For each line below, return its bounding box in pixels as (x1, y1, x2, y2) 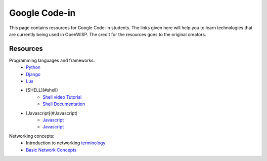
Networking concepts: (9, 133, 54, 139)
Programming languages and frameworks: (9, 57, 95, 63)
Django (26, 71, 41, 77)
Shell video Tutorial (43, 94, 82, 100)
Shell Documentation (43, 101, 85, 107)
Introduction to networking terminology (26, 140, 106, 146)
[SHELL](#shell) (26, 87, 58, 93)
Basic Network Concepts (26, 147, 77, 153)
